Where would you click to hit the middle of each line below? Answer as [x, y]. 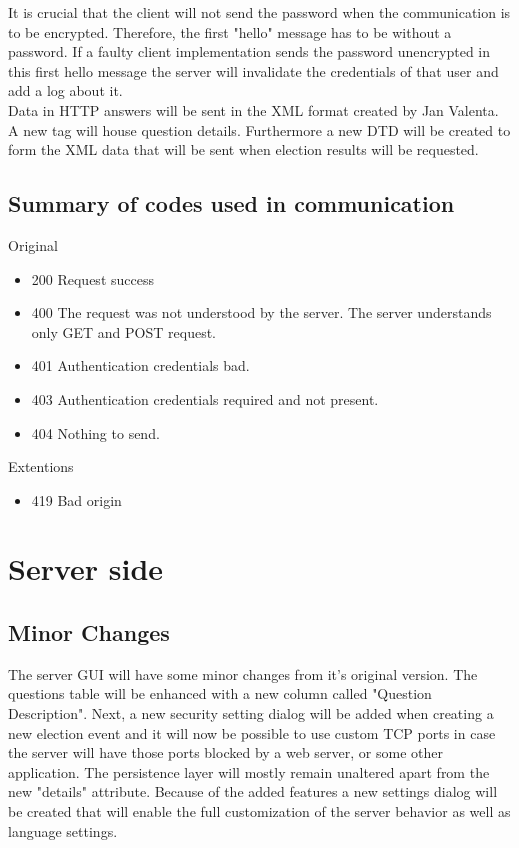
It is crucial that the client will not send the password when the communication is [259, 12]
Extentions [41, 466]
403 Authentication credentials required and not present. [205, 398]
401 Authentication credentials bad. [140, 365]
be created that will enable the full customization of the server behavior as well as [259, 811]
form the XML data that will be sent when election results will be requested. [243, 149]
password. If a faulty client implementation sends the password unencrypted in [249, 51]
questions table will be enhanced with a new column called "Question [220, 693]
